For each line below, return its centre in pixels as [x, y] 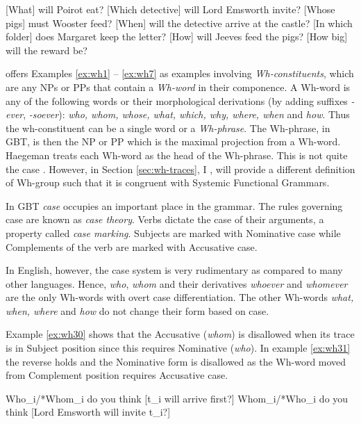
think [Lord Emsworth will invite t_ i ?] [88, 412]
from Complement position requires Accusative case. [117, 375]
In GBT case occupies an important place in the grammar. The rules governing [174, 205]
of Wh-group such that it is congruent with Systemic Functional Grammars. [168, 182]
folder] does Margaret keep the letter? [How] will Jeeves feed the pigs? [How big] [177, 36]
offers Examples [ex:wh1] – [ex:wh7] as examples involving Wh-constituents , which [180, 73]
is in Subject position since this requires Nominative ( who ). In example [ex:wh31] [178, 348]
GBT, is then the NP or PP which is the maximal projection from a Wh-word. [173, 141]
